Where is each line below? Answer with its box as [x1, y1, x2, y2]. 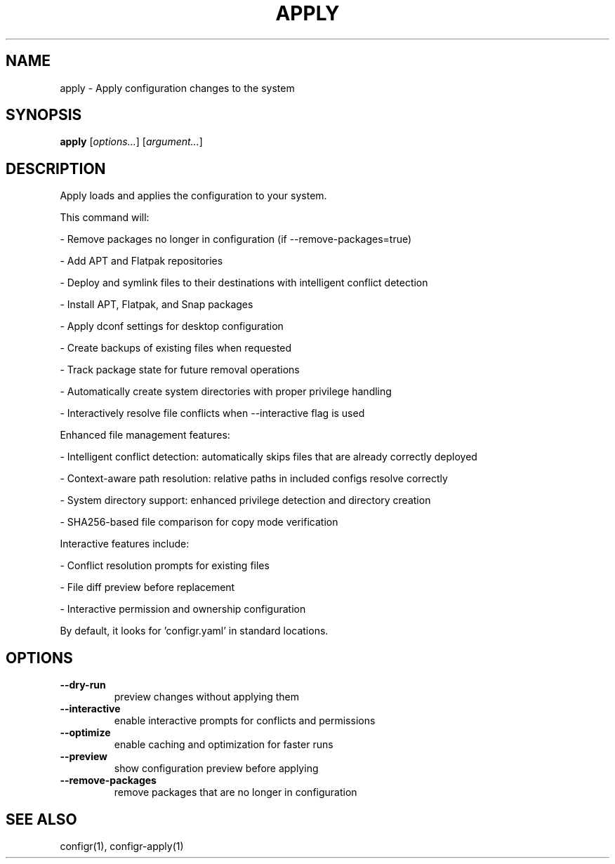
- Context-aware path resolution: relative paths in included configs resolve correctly [60, 472, 448, 485]
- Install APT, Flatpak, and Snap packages [60, 298, 253, 311]
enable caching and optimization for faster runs [114, 738, 333, 751]
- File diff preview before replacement [60, 581, 235, 594]
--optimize [60, 726, 111, 739]
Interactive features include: [60, 538, 190, 550]
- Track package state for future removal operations [60, 364, 300, 376]
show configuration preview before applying [114, 762, 319, 775]
